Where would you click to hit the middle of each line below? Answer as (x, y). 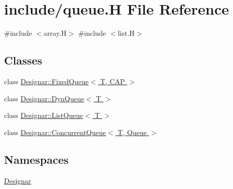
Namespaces (36, 159)
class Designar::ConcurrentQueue (55, 132)
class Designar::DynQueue (44, 98)
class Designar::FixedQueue (46, 81)
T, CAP (112, 81)
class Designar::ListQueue (44, 115)
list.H (126, 33)
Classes (23, 60)
